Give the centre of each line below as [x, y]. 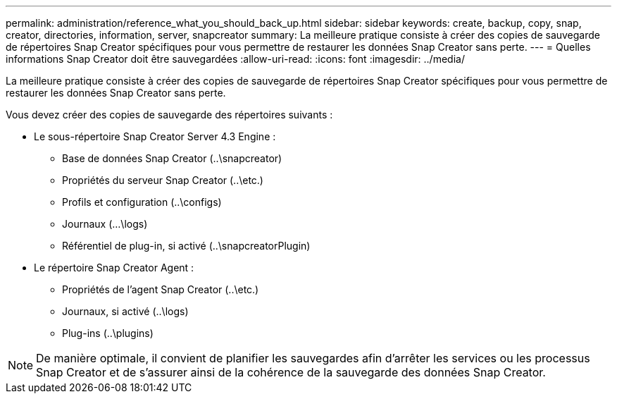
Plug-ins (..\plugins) [108, 333]
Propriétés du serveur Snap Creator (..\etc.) [163, 180]
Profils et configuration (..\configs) [142, 202]
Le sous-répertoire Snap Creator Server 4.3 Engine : [155, 136]
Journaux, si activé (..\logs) [125, 311]
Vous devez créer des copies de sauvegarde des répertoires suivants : [169, 115]
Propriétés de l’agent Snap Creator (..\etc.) [161, 289]
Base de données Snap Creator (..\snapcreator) [172, 158]
